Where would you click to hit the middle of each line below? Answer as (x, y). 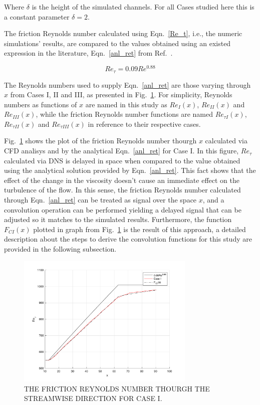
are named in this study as (126, 104)
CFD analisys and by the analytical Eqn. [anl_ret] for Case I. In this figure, (121, 151)
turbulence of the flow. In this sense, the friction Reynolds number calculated (122, 190)
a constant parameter (37, 16)
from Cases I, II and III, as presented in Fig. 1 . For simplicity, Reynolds (121, 94)
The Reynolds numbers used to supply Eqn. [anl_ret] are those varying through (127, 84)
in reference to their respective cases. (144, 124)
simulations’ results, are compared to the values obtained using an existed (117, 43)
